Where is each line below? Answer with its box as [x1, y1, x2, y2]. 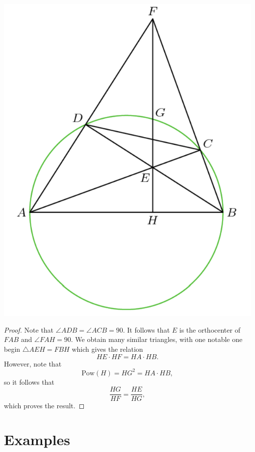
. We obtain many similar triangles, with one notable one [71, 334, 243, 344]
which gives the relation [72, 343, 143, 354]
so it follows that [4, 376, 54, 387]
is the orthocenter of [179, 324, 240, 335]
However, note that [4, 358, 62, 368]
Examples [4, 429, 70, 450]
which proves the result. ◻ [4, 400, 85, 411]
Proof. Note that [4, 324, 54, 335]
